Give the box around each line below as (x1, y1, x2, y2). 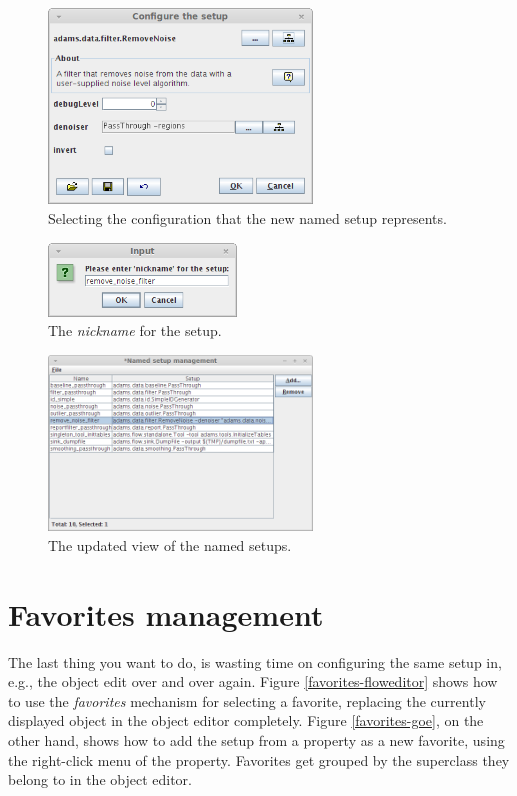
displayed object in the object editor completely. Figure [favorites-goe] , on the (8, 710, 484, 731)
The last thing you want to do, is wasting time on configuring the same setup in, (8, 651, 502, 672)
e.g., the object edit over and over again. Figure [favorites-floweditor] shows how (8, 671, 498, 692)
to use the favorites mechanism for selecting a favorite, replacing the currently (8, 690, 486, 711)
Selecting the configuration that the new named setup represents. (48, 208, 447, 229)
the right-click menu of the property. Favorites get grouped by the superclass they (8, 749, 510, 770)
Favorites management (8, 593, 324, 634)
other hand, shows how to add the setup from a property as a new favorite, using (8, 730, 505, 751)
